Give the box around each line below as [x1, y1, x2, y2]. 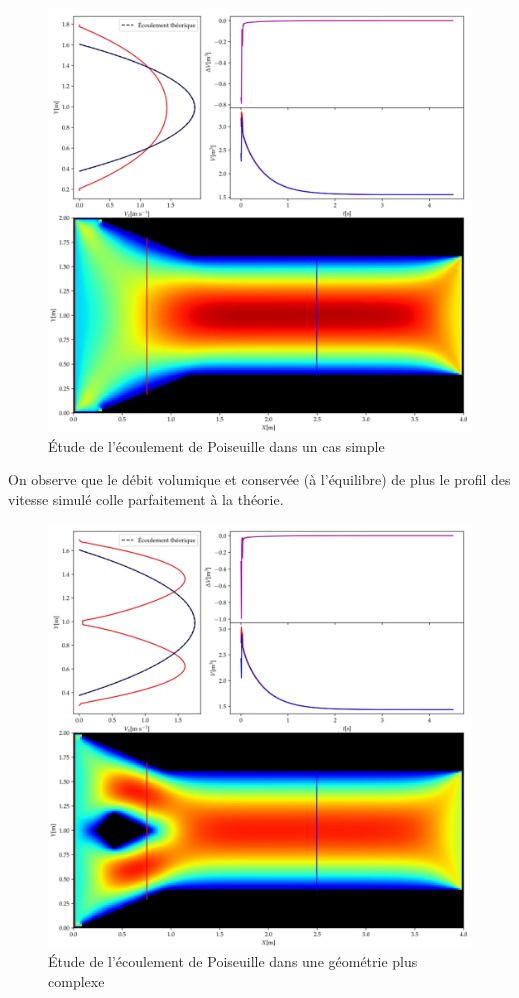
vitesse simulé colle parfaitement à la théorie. [8, 488, 284, 509]
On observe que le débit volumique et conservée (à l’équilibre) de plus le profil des [8, 469, 511, 490]
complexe [48, 970, 105, 991]
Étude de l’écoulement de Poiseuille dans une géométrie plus [48, 950, 418, 971]
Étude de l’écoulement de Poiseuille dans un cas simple [48, 435, 385, 456]
